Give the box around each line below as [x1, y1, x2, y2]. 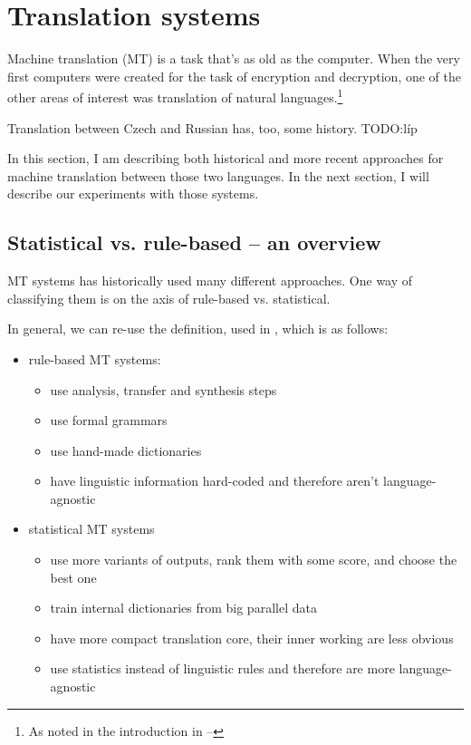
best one [50, 567, 97, 586]
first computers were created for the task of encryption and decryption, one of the [7, 66, 462, 85]
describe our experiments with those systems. [7, 184, 259, 203]
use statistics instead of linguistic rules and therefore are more [50, 659, 395, 678]
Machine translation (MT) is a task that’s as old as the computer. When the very [7, 49, 460, 68]
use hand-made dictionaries [50, 440, 202, 460]
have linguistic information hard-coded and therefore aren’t [50, 471, 380, 490]
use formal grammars [50, 411, 168, 430]
